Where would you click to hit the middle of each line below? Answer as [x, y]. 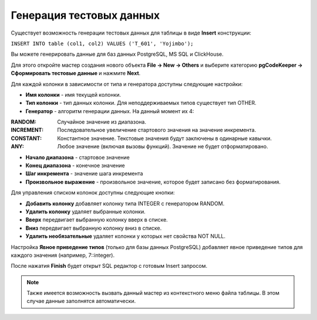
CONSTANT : [26, 138]
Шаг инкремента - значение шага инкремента [84, 173]
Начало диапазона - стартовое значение [78, 157]
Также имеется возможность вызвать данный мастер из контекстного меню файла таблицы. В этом [153, 293]
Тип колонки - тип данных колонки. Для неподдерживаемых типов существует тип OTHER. [141, 103]
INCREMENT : [27, 130]
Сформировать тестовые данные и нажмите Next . [76, 73]
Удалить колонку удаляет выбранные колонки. [86, 212]
